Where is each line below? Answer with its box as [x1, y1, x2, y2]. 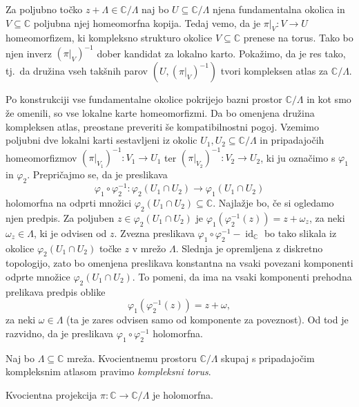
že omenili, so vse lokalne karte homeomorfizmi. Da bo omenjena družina [6, 106, 315, 120]
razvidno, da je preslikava [6, 326, 114, 340]
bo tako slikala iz [264, 225, 337, 240]
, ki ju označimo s [260, 150, 336, 164]
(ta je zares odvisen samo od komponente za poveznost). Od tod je [66, 312, 349, 327]
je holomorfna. [152, 387, 213, 401]
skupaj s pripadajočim [221, 350, 315, 365]
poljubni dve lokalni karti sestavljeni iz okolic [6, 133, 197, 147]
